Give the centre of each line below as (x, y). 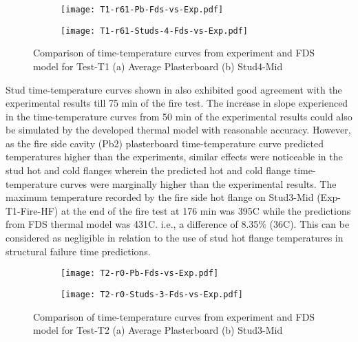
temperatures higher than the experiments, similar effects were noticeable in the (174, 157)
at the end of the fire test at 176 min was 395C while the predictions (206, 210)
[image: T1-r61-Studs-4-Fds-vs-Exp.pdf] (155, 31)
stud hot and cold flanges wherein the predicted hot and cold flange (148, 170)
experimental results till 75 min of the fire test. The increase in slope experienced (177, 103)
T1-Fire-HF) (32, 210)
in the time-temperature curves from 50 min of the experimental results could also (179, 116)
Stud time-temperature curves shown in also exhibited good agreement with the (174, 89)
